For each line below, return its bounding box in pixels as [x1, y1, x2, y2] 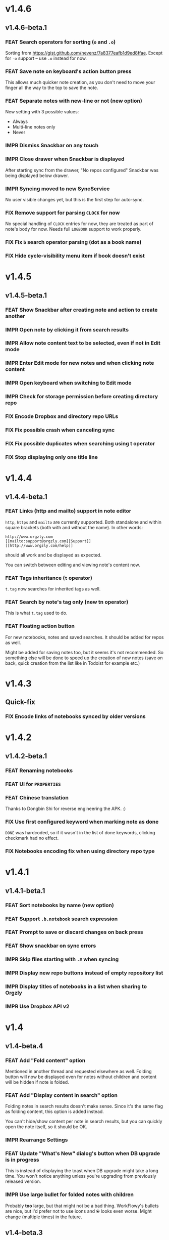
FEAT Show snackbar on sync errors [5, 942, 96, 949]
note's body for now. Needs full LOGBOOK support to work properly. [5, 226, 142, 232]
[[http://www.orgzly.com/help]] [5, 543, 73, 548]
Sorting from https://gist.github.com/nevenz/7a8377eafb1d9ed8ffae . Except [5, 50, 163, 56]
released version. [5, 1178, 41, 1184]
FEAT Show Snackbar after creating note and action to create [5, 306, 158, 313]
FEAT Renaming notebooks [5, 767, 73, 774]
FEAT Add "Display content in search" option [5, 1091, 118, 1098]
